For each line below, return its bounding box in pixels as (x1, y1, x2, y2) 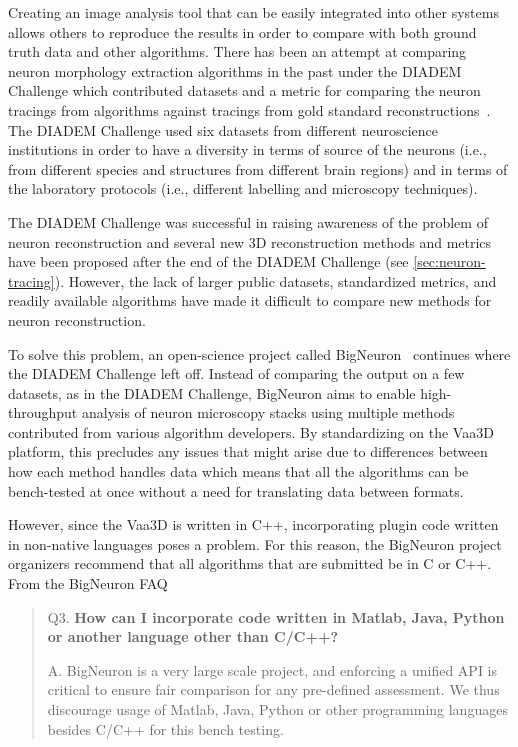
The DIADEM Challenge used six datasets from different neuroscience (8, 119, 438, 140)
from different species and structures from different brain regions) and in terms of (8, 158, 508, 179)
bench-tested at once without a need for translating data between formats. (8, 480, 464, 501)
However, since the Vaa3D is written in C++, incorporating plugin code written (8, 514, 499, 535)
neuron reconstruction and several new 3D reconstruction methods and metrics (8, 231, 492, 252)
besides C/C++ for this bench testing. (47, 718, 284, 739)
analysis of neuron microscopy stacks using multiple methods (81, 402, 455, 423)
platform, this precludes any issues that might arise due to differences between (8, 441, 488, 462)
